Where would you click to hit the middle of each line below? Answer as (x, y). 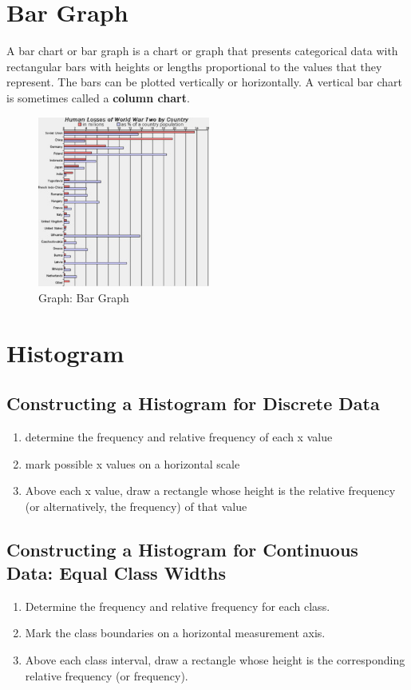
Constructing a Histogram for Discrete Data (193, 403)
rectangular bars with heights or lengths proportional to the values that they (194, 66)
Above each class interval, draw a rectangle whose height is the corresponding (215, 660)
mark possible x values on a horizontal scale (132, 463)
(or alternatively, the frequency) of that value (136, 506)
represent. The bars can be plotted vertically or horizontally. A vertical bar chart (204, 82)
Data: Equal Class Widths (117, 573)
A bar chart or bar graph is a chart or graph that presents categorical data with (202, 51)
